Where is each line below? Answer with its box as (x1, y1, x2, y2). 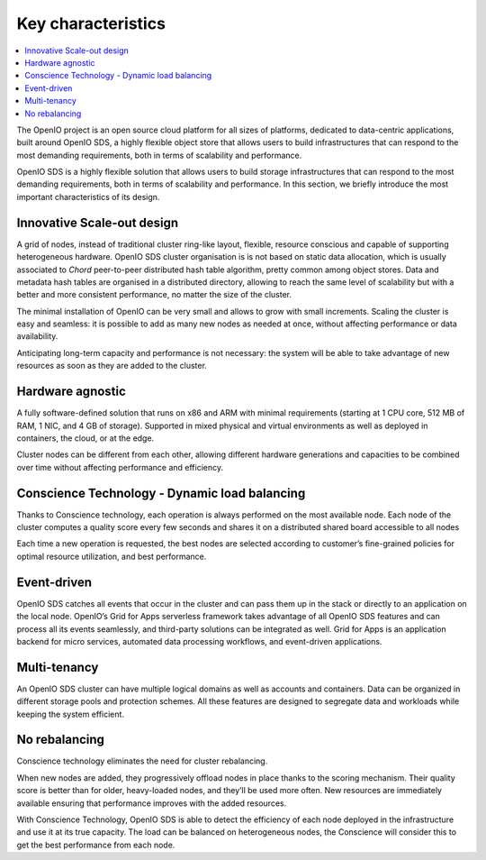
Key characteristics (16, 14, 166, 33)
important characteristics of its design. (16, 191, 160, 202)
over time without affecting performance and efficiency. (16, 462, 224, 472)
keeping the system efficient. (16, 709, 125, 719)
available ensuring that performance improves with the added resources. (16, 798, 287, 809)
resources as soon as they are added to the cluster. (16, 361, 207, 371)
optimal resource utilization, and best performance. (16, 551, 207, 562)
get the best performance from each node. (16, 839, 175, 850)
